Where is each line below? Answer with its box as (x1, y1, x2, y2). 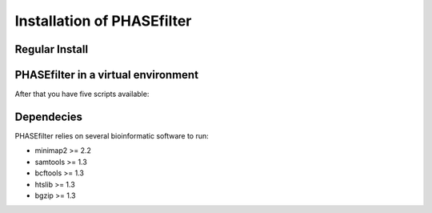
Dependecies (14, 110, 83, 123)
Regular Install (14, 42, 88, 56)
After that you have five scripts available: (14, 89, 150, 99)
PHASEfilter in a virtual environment (14, 68, 199, 82)
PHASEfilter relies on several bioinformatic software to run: (14, 131, 210, 140)
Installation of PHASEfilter (14, 12, 192, 30)
